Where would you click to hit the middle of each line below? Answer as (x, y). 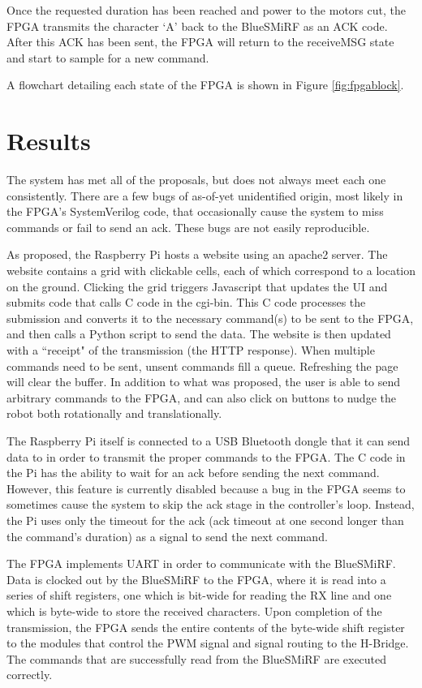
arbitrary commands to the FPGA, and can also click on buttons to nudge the (201, 397)
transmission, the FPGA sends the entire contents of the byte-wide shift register (206, 627)
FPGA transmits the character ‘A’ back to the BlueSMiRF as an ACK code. (197, 26)
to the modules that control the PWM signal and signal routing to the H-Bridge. (208, 643)
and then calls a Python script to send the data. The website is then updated (199, 334)
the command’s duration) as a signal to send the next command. (167, 536)
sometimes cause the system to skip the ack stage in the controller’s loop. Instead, (211, 504)
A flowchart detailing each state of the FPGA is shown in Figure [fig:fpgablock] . (205, 85)
